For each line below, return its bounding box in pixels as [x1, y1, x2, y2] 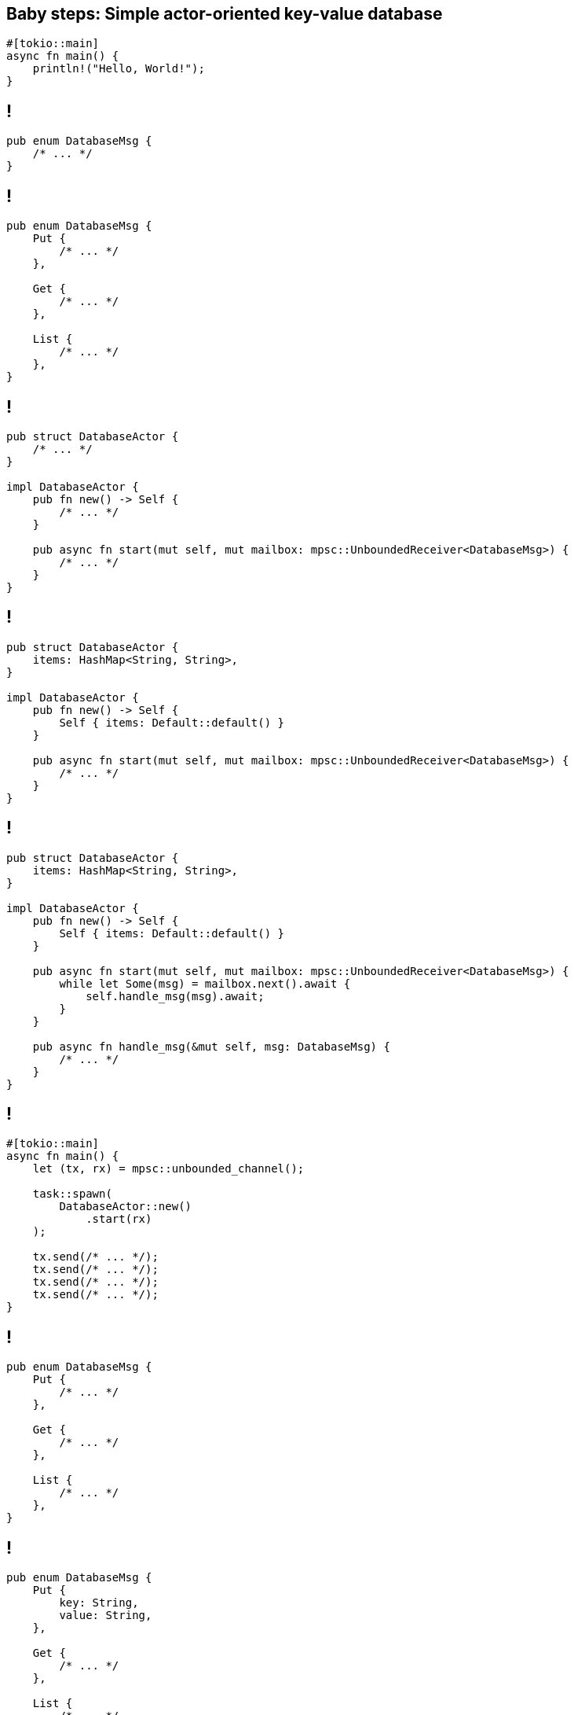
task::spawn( [32, 1187, 112, 1201]
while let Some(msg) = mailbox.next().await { [59, 977, 351, 990]
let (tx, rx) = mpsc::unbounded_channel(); [32, 1162, 305, 1176]
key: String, [59, 1596, 139, 1610]
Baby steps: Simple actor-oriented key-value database [6, 4, 443, 24]
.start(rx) [86, 1213, 152, 1226]
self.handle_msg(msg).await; [86, 989, 265, 1003]
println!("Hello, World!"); [32, 62, 205, 75]
